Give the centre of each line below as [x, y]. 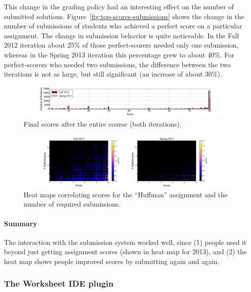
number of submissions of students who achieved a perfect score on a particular [123, 26]
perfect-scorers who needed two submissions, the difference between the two [117, 64]
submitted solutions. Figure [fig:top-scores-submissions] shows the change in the [124, 16]
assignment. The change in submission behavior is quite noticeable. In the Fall [122, 35]
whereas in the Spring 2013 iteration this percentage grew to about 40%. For [119, 54]
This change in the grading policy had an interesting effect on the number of [119, 6]
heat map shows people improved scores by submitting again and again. [112, 261]
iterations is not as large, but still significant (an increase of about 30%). [113, 74]
